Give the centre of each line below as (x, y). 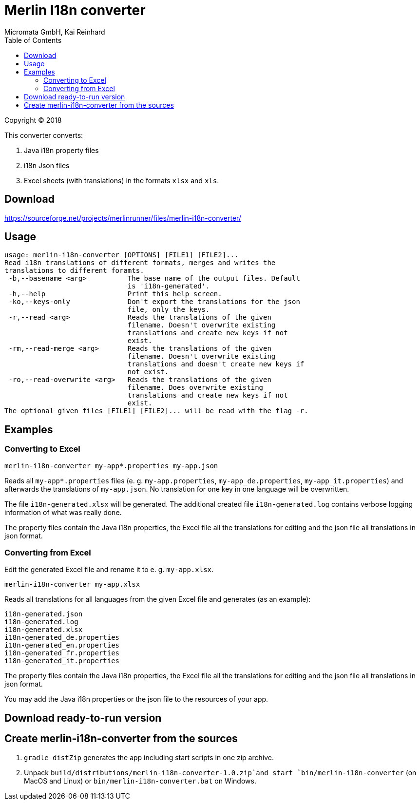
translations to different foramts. (74, 271)
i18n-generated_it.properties (62, 661)
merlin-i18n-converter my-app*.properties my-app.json (111, 466)
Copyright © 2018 (33, 120)
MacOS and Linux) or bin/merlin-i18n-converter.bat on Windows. (140, 781)
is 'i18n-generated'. (169, 286)
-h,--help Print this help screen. (115, 294)
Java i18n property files (61, 150)
